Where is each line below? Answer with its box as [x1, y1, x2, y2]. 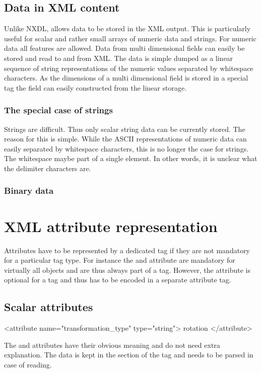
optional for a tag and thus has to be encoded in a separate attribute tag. [4, 274, 231, 285]
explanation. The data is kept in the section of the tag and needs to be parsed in [4, 349, 253, 360]
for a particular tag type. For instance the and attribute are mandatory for [4, 255, 235, 265]
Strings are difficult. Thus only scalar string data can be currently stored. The [4, 123, 245, 134]
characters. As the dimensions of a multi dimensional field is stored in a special [4, 72, 248, 83]
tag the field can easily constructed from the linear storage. [4, 82, 187, 93]
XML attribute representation [4, 215, 218, 236]
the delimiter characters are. [4, 163, 91, 173]
